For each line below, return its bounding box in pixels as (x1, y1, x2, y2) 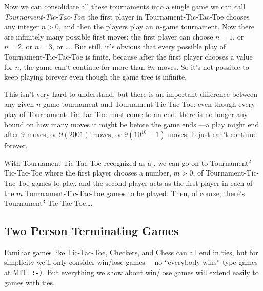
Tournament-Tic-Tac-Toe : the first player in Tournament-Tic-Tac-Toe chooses (4, 11, 250, 22)
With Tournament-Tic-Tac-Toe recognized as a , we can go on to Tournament (4, 157, 249, 168)
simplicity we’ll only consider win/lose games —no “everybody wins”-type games (4, 257, 258, 267)
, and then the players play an (58, 21, 153, 32)
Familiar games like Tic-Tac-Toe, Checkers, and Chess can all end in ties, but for (4, 246, 258, 257)
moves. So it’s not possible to (157, 61, 249, 72)
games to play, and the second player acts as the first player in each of (32, 177, 253, 188)
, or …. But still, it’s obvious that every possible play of (52, 41, 226, 52)
